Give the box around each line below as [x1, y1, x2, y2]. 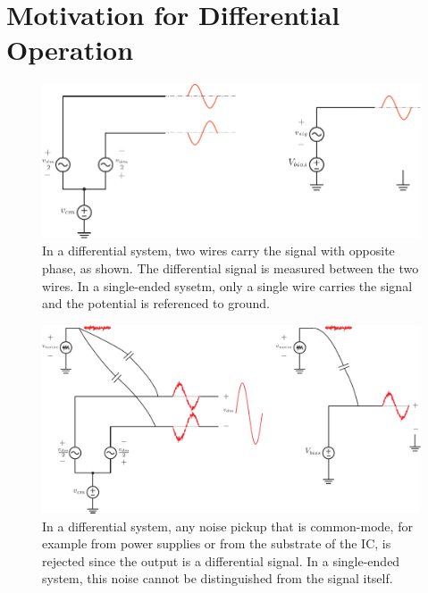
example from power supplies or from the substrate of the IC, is [42, 534, 391, 553]
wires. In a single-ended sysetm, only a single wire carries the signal [42, 276, 413, 295]
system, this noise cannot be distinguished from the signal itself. [42, 569, 393, 588]
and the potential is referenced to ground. [42, 294, 270, 313]
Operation [6, 31, 134, 68]
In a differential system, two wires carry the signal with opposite [42, 241, 395, 260]
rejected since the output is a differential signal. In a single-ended [42, 551, 400, 570]
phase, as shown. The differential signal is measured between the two [42, 258, 419, 277]
